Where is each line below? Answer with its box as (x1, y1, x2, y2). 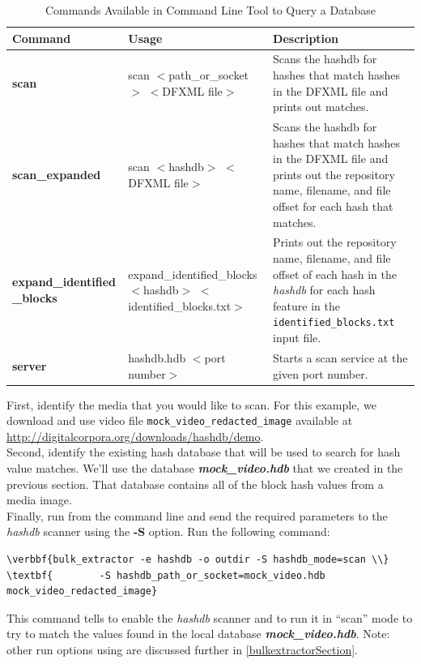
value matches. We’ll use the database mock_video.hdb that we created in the (6, 460, 403, 477)
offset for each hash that (273, 198, 393, 215)
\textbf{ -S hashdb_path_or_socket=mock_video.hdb (6, 569, 325, 581)
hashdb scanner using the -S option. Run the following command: (6, 523, 330, 540)
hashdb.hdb (128, 349, 186, 366)
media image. (6, 491, 72, 508)
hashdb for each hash (273, 281, 376, 298)
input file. (273, 329, 321, 346)
